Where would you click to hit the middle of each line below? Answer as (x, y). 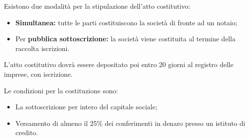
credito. (27, 132)
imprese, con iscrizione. (38, 74)
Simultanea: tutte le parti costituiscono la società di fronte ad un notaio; (126, 22)
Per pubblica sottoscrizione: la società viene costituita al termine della (125, 39)
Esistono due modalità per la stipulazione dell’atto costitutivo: (97, 6)
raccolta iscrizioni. (42, 48)
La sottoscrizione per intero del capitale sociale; (86, 107)
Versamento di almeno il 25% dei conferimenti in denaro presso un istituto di (130, 123)
